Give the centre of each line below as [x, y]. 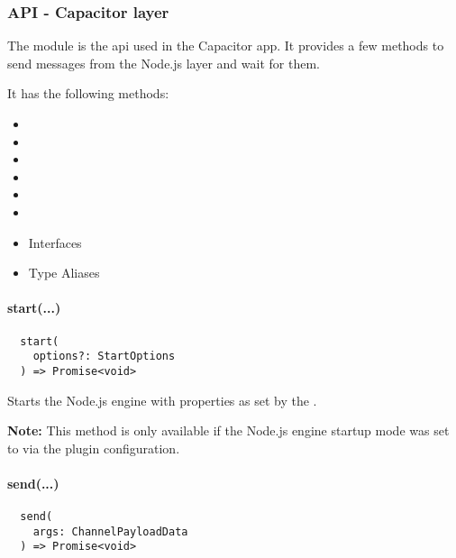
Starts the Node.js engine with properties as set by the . [162, 400]
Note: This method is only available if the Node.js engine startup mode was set [228, 430]
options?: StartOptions [104, 357]
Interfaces [55, 242]
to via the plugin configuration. [94, 448]
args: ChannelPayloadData [110, 531]
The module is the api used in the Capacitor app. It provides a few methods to [226, 46]
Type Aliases [64, 273]
